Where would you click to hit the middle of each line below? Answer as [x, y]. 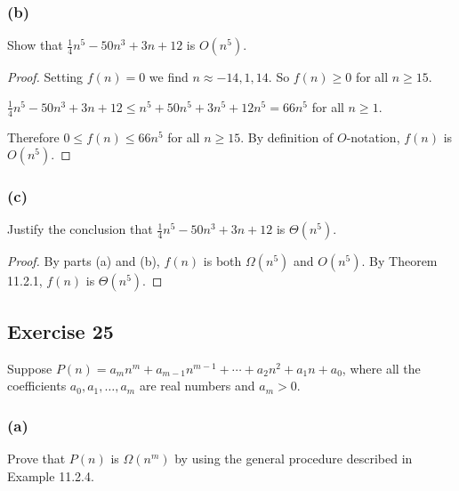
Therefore [33, 137]
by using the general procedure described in [294, 459]
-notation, [373, 137]
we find [169, 77]
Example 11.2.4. [51, 475]
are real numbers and [197, 386]
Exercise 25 [60, 330]
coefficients [37, 386]
